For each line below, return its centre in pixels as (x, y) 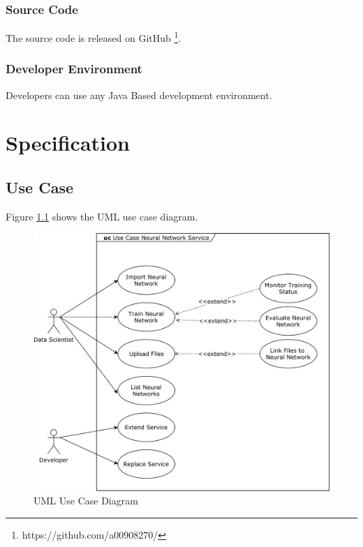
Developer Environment (74, 69)
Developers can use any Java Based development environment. (139, 95)
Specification (68, 143)
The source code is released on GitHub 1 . (94, 37)
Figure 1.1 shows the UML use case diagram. (102, 216)
